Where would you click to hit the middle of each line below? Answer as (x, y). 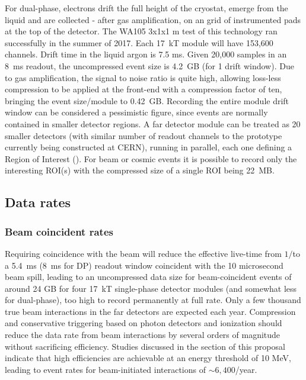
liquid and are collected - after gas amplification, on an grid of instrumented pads (153, 19)
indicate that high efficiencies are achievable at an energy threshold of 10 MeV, (148, 358)
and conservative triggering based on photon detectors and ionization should (144, 323)
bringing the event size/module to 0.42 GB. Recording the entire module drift (147, 100)
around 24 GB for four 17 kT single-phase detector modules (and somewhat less (151, 288)
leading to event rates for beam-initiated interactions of (105, 369)
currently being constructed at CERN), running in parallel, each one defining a (149, 147)
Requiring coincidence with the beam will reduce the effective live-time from (143, 253)
